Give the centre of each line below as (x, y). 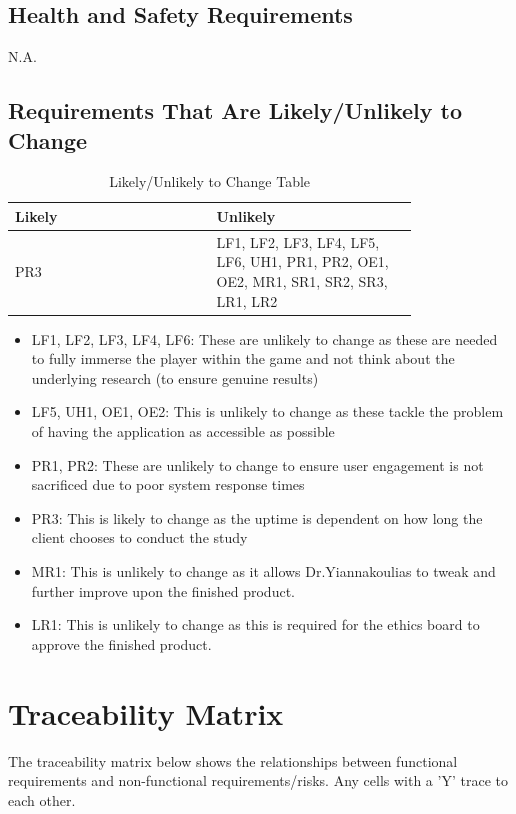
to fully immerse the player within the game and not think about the (243, 358)
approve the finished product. (121, 643)
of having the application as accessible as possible (183, 431)
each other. (42, 799)
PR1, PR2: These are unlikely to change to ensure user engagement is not (257, 464)
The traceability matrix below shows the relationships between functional (233, 760)
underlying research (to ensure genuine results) (175, 377)
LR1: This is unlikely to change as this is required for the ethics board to (255, 624)
